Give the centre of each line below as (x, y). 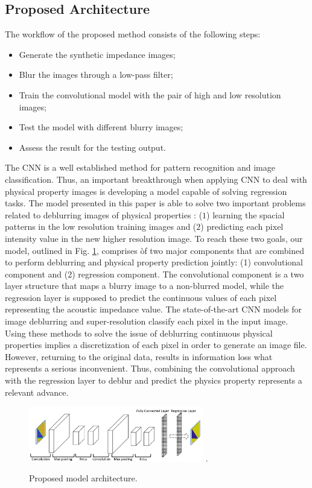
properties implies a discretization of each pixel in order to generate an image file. (156, 345)
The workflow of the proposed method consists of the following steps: (133, 34)
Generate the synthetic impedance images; (97, 54)
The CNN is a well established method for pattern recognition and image (140, 167)
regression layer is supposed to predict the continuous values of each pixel (141, 297)
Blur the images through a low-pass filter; (96, 74)
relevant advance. (37, 392)
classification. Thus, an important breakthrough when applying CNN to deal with (156, 179)
